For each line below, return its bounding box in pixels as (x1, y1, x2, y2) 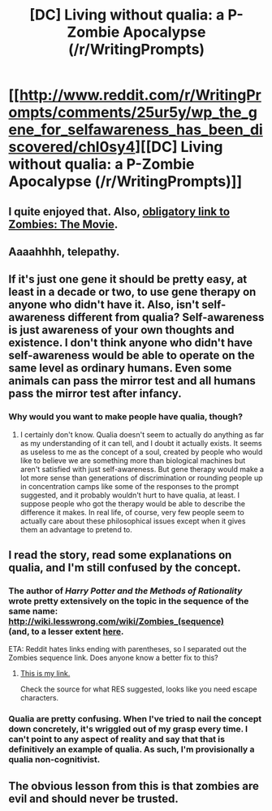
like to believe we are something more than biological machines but (19, 455, 246, 465)
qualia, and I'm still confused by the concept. (8, 561, 241, 575)
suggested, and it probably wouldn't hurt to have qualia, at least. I (19, 490, 240, 500)
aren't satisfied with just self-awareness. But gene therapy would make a (19, 464, 265, 474)
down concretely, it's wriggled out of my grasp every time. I (8, 723, 248, 735)
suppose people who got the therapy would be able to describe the (19, 498, 246, 509)
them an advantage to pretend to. (19, 524, 132, 534)
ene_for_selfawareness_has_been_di (8, 120, 264, 139)
